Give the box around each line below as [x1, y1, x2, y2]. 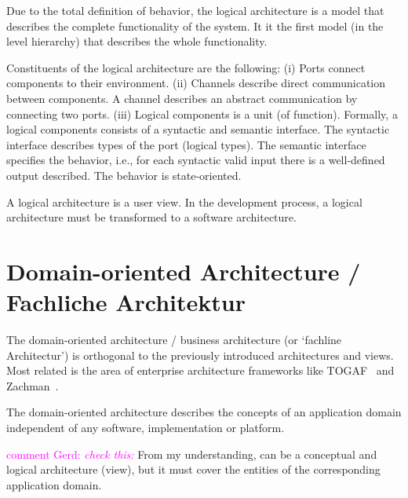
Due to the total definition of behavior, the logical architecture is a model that [6, 2, 384, 18]
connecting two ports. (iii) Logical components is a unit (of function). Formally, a [6, 105, 398, 122]
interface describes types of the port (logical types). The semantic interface [6, 136, 366, 152]
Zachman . [6, 377, 59, 394]
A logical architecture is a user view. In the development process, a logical [6, 193, 362, 210]
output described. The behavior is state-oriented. [6, 167, 242, 183]
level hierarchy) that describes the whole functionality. [6, 33, 268, 49]
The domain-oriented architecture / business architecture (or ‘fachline [6, 331, 342, 348]
